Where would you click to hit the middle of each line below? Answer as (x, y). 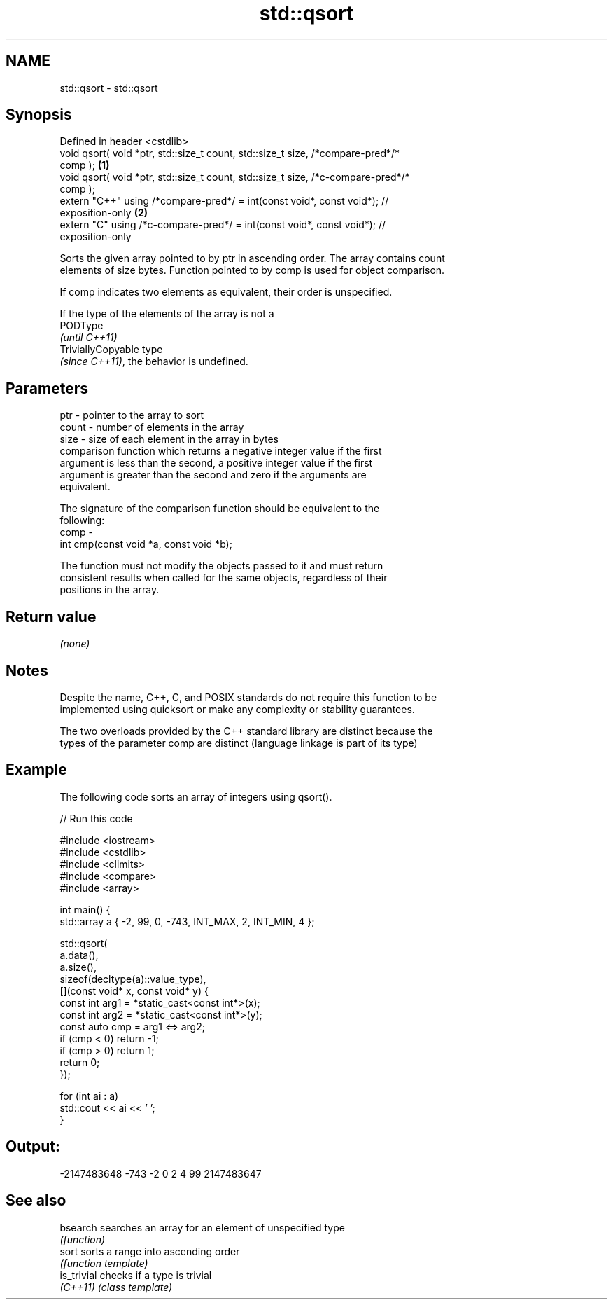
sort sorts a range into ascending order (150, 1251)
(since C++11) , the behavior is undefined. (154, 361)
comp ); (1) (85, 165)
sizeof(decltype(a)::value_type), (133, 979)
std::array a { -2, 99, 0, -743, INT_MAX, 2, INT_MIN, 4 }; (187, 921)
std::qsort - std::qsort (109, 88)
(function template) (104, 1263)
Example (36, 770)
